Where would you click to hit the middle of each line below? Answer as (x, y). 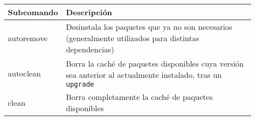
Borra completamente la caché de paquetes (139, 97)
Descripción (89, 12)
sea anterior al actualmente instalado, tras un (144, 75)
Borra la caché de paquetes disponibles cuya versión (155, 63)
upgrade (80, 84)
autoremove (28, 38)
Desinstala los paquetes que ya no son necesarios (149, 27)
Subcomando (33, 12)
